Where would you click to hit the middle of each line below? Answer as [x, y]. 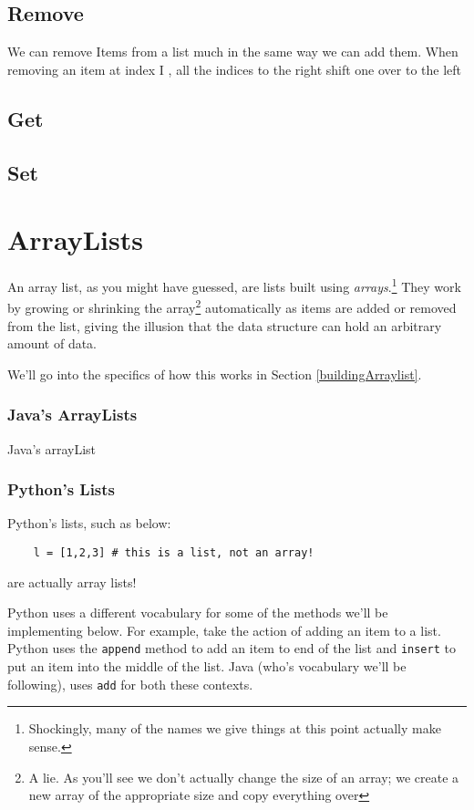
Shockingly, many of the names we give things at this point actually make [235, 728]
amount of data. [52, 343]
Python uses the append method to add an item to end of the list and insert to [232, 648]
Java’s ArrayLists [72, 415]
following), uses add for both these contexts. [130, 684]
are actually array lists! [72, 582]
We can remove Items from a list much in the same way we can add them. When [233, 52]
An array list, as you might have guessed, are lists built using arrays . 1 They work [234, 285]
